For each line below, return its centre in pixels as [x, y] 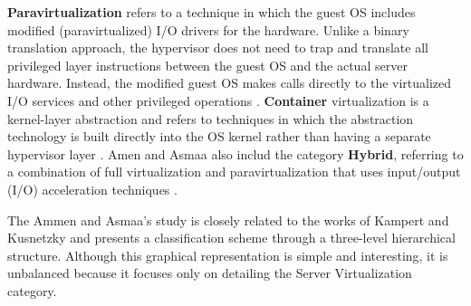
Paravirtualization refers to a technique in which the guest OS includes [211, 12]
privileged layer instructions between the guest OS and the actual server [207, 65]
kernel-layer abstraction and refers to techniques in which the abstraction [211, 118]
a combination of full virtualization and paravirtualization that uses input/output [234, 172]
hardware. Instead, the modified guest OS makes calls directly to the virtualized [230, 83]
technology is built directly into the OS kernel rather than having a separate [219, 136]
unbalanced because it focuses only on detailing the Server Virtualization [210, 273]
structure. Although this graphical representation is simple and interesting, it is [228, 255]
